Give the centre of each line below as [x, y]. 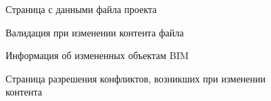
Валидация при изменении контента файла [95, 32]
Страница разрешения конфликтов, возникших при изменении [136, 78]
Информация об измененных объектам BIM [97, 55]
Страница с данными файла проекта [81, 9]
